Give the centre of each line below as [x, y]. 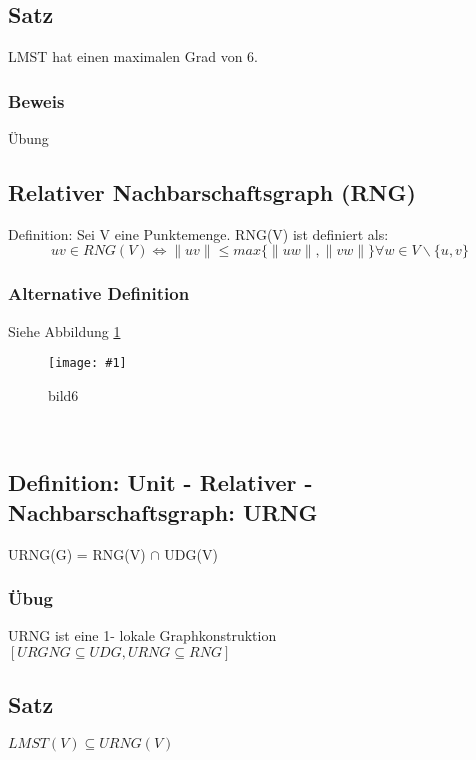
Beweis [36, 100]
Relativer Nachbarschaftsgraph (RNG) [212, 192]
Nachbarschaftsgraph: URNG [163, 511]
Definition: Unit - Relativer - [160, 482]
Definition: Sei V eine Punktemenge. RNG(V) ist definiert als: [198, 233]
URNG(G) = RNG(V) [77, 553]
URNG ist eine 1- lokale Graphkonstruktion [142, 635]
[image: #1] [87, 363]
